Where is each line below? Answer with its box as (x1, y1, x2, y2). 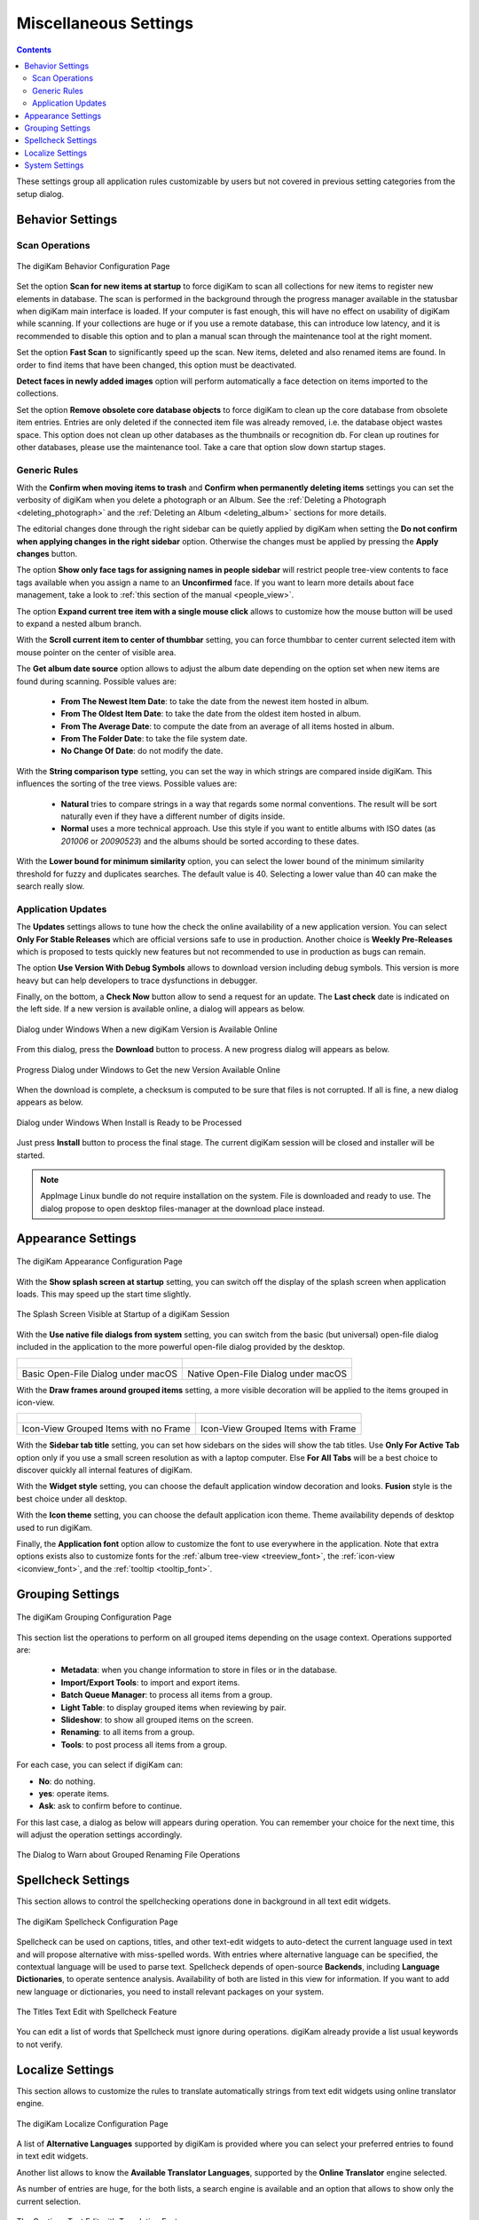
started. (16, 1150, 45, 1161)
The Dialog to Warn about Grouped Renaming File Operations (16, 1850, 240, 1860)
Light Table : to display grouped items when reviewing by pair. (60, 1701, 287, 1713)
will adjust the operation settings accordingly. (16, 1829, 183, 1840)
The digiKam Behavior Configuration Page (16, 260, 170, 271)
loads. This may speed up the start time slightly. (16, 1288, 192, 1299)
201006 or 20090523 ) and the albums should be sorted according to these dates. (60, 836, 359, 846)
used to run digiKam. (16, 1522, 93, 1533)
